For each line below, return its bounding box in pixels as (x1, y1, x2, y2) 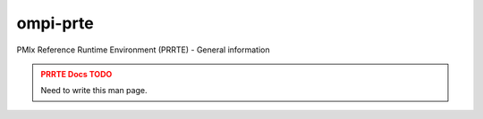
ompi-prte (16, 13, 94, 33)
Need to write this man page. (40, 85, 148, 96)
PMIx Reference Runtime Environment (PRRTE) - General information (16, 44, 270, 55)
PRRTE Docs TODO (40, 68, 113, 79)
